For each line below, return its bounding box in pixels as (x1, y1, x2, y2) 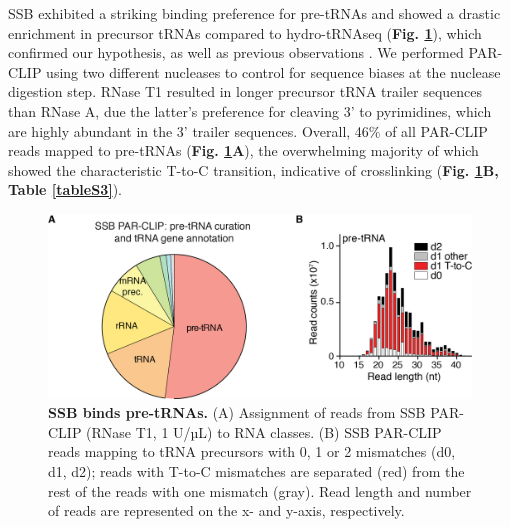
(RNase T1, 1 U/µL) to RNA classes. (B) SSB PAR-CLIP (86, 421, 442, 442)
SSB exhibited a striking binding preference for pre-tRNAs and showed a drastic (8, 3, 501, 23)
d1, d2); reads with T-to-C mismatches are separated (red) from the (48, 460, 465, 481)
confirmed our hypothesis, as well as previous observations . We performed (8, 42, 464, 63)
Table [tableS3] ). (8, 179, 122, 200)
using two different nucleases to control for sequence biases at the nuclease (46, 61, 501, 82)
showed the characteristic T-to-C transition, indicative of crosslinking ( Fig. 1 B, (8, 159, 499, 180)
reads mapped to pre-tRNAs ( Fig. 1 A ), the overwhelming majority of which (8, 140, 479, 161)
